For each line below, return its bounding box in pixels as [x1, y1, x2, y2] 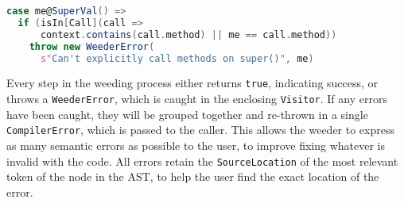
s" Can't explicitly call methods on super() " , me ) [40, 52, 314, 64]
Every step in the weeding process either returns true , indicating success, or [6, 75, 379, 91]
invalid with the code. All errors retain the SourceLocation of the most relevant [6, 152, 398, 169]
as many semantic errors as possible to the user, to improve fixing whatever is [6, 136, 386, 153]
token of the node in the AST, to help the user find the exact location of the [6, 168, 379, 185]
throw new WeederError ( [29, 40, 155, 52]
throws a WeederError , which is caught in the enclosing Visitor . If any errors [6, 90, 387, 107]
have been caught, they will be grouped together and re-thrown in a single [6, 105, 368, 122]
